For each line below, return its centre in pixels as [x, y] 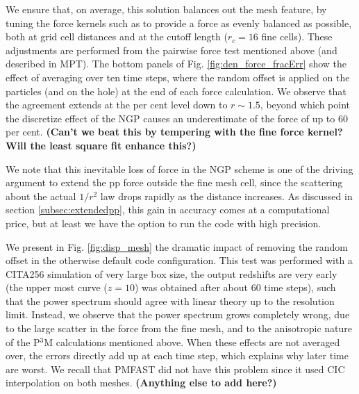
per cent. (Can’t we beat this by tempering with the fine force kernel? [174, 132]
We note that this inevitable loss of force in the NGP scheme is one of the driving [179, 169]
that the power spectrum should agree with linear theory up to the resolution [170, 301]
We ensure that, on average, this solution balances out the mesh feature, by [166, 9]
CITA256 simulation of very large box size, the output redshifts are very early [172, 273]
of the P [23, 342]
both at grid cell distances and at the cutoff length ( [117, 36]
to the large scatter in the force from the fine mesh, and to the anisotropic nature [179, 328]
